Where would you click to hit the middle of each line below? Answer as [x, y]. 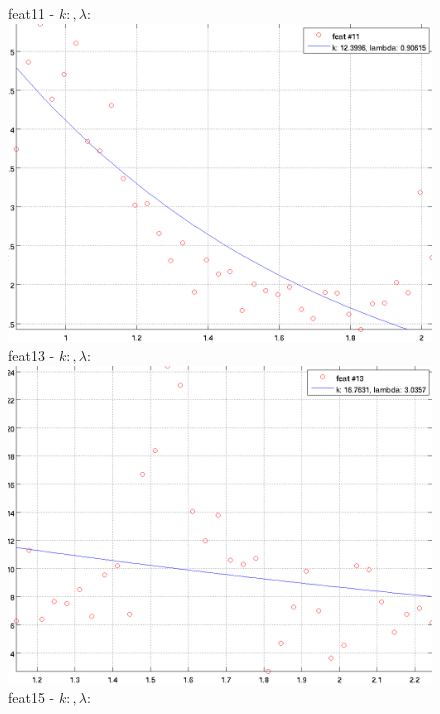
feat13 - [31, 355]
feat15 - [31, 697]
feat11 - [31, 13]
